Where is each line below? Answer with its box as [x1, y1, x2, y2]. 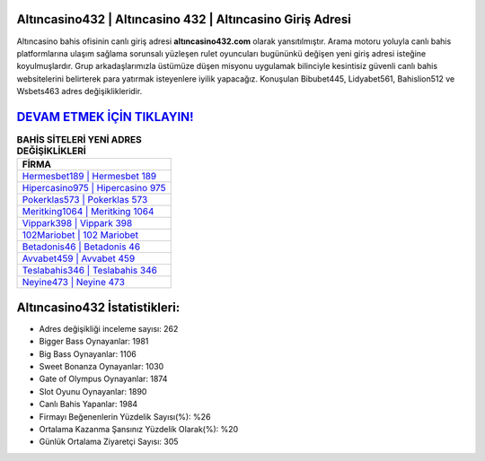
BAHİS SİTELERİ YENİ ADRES [16, 134, 143, 146]
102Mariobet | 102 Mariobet [22, 229, 139, 241]
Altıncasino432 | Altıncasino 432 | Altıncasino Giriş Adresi [16, 12, 352, 27]
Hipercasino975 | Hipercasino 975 [22, 182, 166, 195]
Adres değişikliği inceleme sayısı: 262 [39, 323, 179, 334]
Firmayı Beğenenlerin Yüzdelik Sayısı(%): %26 [39, 411, 211, 422]
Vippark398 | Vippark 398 [22, 217, 133, 230]
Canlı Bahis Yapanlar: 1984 [39, 399, 138, 410]
